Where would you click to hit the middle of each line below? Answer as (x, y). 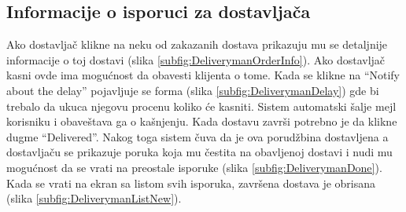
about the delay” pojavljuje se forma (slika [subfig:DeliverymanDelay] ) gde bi (193, 90)
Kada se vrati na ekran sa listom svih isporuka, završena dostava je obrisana (191, 183)
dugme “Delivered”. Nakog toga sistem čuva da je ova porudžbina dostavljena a (197, 136)
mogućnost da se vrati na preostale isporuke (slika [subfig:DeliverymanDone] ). (194, 167)
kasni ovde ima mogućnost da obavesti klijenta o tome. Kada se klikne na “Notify (203, 75)
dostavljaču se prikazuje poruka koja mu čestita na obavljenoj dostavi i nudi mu (199, 152)
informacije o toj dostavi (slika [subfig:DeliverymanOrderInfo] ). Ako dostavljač (196, 59)
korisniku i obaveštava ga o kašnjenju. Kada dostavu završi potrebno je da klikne (202, 121)
